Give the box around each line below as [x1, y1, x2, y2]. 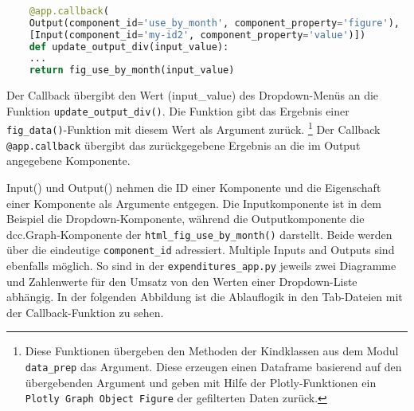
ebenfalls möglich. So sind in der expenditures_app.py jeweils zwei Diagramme [6, 257, 396, 274]
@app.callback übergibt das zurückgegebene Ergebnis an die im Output [6, 136, 361, 153]
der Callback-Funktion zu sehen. [6, 303, 164, 320]
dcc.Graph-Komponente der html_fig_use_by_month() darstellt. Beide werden [6, 225, 393, 242]
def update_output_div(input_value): [29, 41, 229, 53]
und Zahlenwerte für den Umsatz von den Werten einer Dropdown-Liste [6, 272, 357, 289]
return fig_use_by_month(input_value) [29, 65, 235, 76]
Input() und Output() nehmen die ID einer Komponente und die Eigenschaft [6, 178, 381, 195]
